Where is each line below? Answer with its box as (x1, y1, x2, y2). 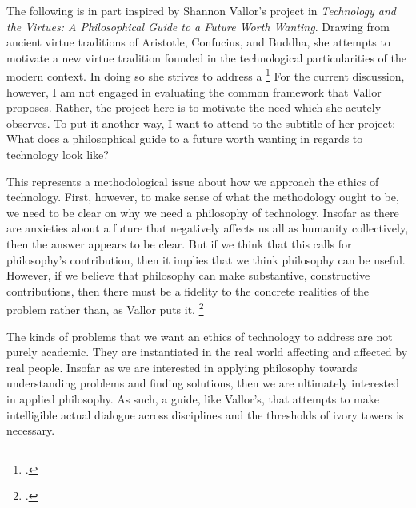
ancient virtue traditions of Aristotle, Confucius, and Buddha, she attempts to (6, 34, 390, 50)
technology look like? (6, 146, 109, 162)
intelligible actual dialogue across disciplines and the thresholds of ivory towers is (6, 406, 404, 423)
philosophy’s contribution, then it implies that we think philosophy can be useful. (6, 251, 406, 268)
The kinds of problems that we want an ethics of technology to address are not (6, 327, 393, 344)
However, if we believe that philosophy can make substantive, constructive (6, 267, 370, 284)
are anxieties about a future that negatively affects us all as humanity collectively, (6, 220, 409, 236)
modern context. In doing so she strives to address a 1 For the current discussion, (6, 65, 405, 85)
